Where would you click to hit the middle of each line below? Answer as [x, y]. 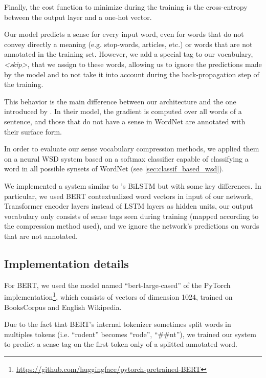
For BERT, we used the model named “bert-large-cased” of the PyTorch [117, 285]
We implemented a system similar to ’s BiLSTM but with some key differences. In [133, 185]
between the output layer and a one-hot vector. [78, 17]
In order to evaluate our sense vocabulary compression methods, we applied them [132, 149]
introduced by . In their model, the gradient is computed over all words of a [123, 111]
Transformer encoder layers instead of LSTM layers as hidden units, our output [129, 206]
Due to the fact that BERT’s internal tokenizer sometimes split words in [118, 324]
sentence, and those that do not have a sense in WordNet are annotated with [125, 121]
